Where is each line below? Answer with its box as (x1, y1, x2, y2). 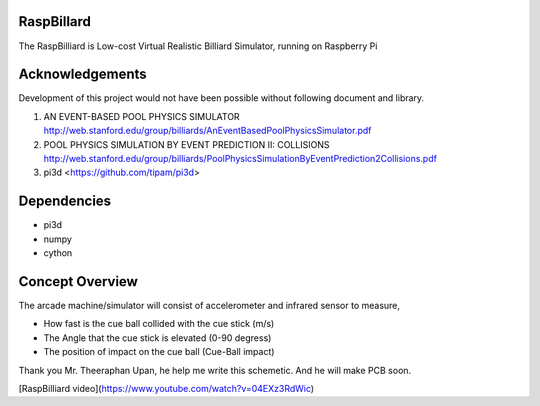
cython (43, 247, 73, 259)
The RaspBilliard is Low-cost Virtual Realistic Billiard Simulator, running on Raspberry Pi (18, 40, 378, 52)
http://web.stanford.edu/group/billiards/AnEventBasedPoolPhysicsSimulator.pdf (43, 125, 372, 137)
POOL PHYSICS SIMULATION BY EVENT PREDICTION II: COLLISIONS (43, 138, 330, 150)
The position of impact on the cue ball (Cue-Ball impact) (43, 346, 275, 358)
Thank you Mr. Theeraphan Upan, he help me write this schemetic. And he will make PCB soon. (18, 364, 412, 376)
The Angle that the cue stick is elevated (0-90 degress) (43, 331, 272, 344)
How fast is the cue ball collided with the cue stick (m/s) (43, 318, 275, 330)
